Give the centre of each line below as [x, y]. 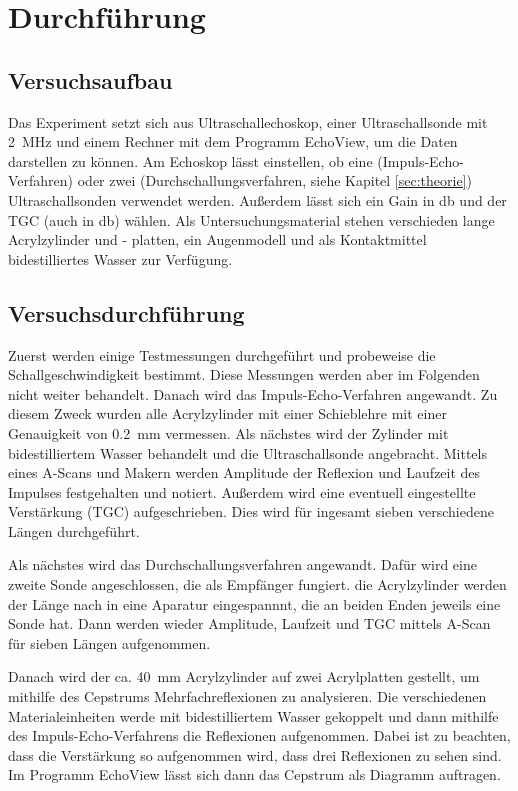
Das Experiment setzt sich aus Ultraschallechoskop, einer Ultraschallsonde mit [248, 121]
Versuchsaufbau [90, 79]
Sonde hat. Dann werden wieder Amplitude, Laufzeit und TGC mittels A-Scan [249, 623]
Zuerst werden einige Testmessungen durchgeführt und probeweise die [222, 354]
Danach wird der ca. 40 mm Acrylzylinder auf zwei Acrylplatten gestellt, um [244, 676]
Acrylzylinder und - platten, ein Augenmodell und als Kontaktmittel [217, 239]
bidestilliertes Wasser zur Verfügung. [120, 258]
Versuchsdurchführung [126, 312]
